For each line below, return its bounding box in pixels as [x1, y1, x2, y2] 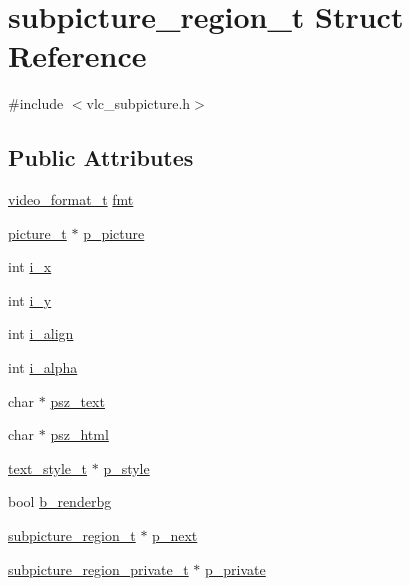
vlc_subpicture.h [86, 93, 191, 114]
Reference [8, 35, 147, 76]
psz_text [50, 390, 105, 411]
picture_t [8, 222, 67, 243]
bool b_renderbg [8, 491, 112, 512]
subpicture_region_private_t [8, 558, 189, 579]
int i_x [8, 256, 52, 277]
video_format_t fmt [8, 189, 134, 210]
